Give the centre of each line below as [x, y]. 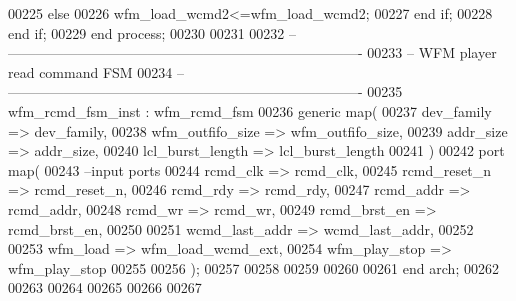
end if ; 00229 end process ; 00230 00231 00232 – [152, 32]
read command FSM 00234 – [96, 71]
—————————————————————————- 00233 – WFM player [252, 52]
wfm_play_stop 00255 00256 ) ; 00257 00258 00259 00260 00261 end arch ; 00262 [253, 267]
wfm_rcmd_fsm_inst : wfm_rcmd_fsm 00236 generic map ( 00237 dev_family [250, 110]
